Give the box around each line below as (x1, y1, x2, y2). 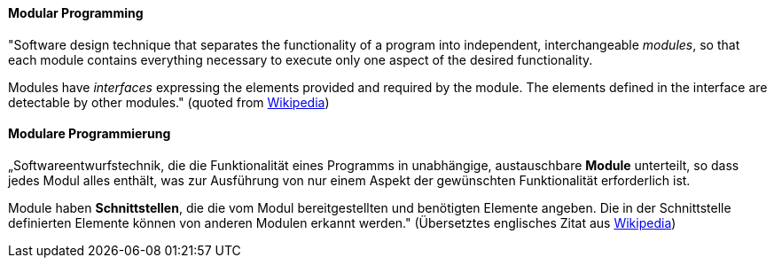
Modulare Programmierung (8, 126, 171, 142)
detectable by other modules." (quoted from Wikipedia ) (8, 94, 330, 110)
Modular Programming (8, 5, 144, 20)
